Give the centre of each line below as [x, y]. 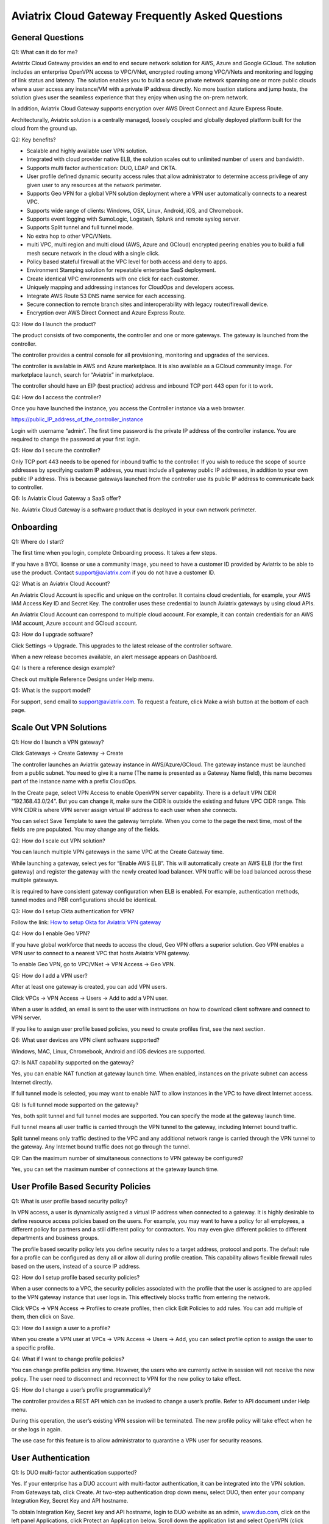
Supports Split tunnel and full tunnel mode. [80, 227]
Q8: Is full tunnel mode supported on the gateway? [75, 1105]
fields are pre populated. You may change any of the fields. [86, 830]
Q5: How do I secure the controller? [56, 450]
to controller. [27, 487]
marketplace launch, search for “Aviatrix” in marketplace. [83, 374]
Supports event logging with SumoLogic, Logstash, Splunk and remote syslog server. [133, 219]
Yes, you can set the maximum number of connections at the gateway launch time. [115, 1169]
